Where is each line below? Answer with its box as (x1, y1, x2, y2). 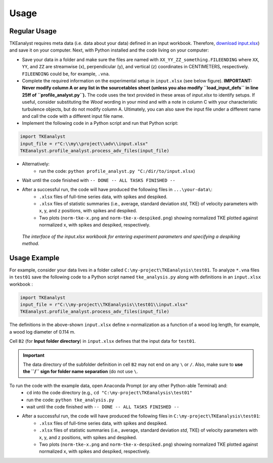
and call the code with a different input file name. (22, 113, 124, 119)
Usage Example (9, 253, 60, 262)
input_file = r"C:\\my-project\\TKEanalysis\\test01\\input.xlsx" (20, 302, 188, 308)
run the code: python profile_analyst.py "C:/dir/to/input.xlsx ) (39, 168, 196, 174)
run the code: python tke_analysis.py (26, 397, 115, 403)
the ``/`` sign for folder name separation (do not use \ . (23, 368, 139, 375)
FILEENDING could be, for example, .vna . (22, 71, 110, 77)
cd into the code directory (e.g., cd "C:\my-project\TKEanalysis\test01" (26, 390, 193, 396)
